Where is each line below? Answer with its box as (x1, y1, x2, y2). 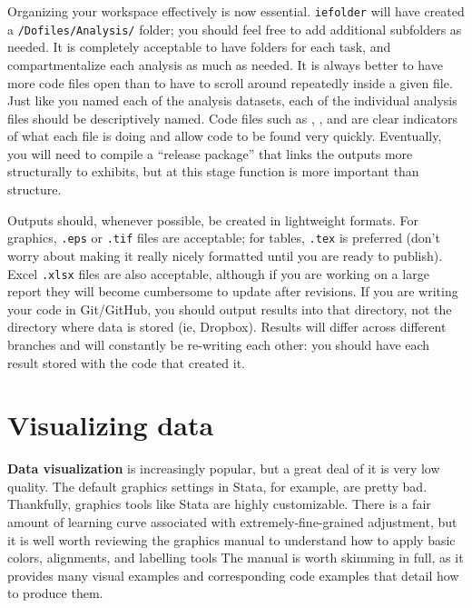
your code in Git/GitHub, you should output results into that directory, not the (7, 299, 452, 318)
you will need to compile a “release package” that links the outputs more (7, 144, 413, 163)
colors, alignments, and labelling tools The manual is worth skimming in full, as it (7, 548, 464, 567)
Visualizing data (7, 406, 214, 444)
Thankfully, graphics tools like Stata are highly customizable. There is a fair (7, 494, 431, 513)
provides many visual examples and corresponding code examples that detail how (7, 565, 459, 584)
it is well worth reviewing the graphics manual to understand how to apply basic (7, 530, 456, 549)
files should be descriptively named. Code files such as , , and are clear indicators (7, 108, 458, 127)
